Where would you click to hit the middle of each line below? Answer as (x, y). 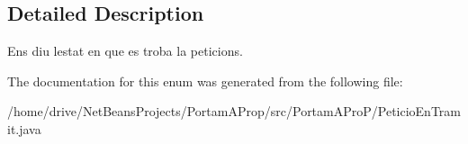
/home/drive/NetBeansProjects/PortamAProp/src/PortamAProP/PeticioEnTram (234, 111)
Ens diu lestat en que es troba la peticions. (125, 51)
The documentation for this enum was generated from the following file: (205, 81)
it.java (24, 128)
